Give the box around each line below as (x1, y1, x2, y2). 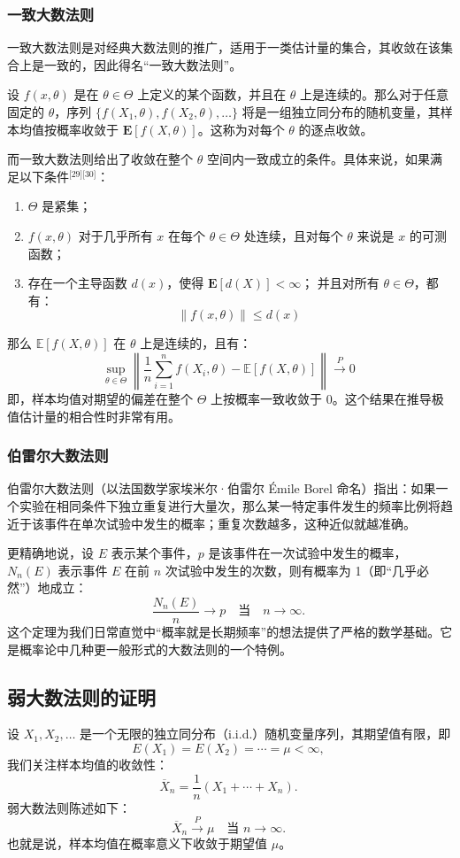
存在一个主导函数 (27, 274, 127, 292)
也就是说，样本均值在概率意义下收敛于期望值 (7, 834, 267, 853)
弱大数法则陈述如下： (7, 798, 131, 816)
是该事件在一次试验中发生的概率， (208, 544, 407, 562)
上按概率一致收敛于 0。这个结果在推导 (211, 389, 432, 407)
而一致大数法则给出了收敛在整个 (7, 150, 193, 168)
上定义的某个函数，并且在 (137, 85, 287, 104)
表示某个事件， (111, 544, 198, 562)
